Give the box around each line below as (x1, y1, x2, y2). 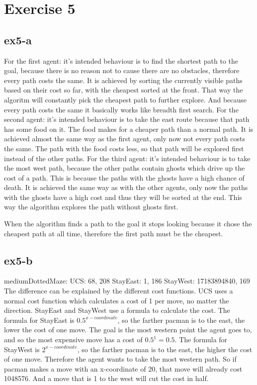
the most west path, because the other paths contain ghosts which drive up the (4, 163, 245, 173)
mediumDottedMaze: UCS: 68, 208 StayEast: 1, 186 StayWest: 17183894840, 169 (4, 276, 250, 286)
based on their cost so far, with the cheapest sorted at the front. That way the (4, 85, 243, 95)
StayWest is (4, 344, 40, 354)
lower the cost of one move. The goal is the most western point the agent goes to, (4, 324, 252, 335)
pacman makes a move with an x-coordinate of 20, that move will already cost (4, 363, 243, 374)
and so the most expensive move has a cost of (4, 334, 143, 345)
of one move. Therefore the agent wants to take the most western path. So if (4, 354, 237, 364)
